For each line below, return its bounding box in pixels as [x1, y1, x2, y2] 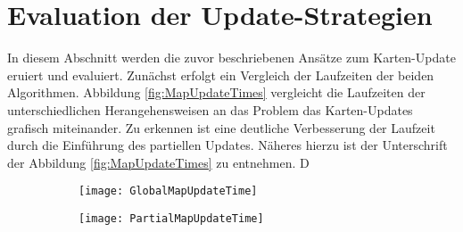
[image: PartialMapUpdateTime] [79, 211, 264, 225]
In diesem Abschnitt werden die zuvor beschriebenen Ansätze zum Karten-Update [7, 48, 456, 67]
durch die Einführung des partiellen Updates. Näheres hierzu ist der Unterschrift [7, 136, 448, 154]
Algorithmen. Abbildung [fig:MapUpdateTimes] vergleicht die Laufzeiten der [7, 83, 426, 102]
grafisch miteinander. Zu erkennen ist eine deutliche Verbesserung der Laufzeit [7, 118, 435, 137]
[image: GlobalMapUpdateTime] [79, 185, 258, 198]
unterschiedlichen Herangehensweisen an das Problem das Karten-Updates [7, 100, 413, 119]
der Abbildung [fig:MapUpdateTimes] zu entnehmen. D [7, 153, 310, 171]
